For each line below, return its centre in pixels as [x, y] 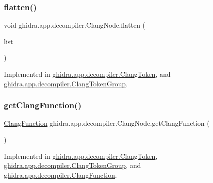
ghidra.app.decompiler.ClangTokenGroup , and [73, 165]
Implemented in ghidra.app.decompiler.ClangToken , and [87, 74]
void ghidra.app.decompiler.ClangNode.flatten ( [75, 25]
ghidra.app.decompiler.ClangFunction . [60, 175]
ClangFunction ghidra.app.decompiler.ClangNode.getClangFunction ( [107, 123]
